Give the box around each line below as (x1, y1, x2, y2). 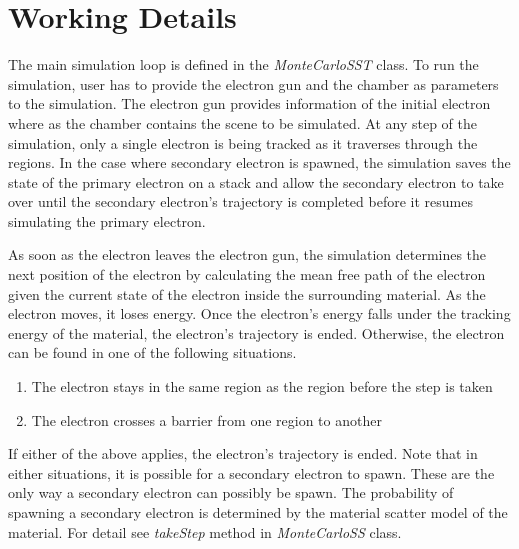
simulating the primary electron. (8, 210, 206, 231)
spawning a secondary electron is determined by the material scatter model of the (8, 502, 508, 522)
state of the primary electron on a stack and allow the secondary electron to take (8, 171, 504, 192)
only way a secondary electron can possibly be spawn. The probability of (8, 482, 454, 503)
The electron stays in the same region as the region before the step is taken (31, 376, 493, 397)
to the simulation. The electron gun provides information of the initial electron (8, 93, 491, 114)
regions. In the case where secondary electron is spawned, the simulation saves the (8, 152, 511, 173)
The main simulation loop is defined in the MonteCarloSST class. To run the (8, 54, 479, 75)
